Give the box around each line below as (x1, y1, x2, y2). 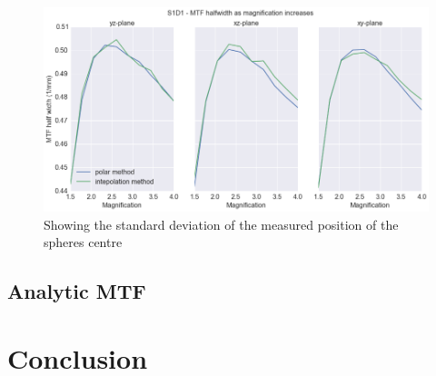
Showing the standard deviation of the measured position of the (44, 214, 399, 233)
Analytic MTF (7, 277, 146, 305)
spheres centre (44, 233, 123, 252)
